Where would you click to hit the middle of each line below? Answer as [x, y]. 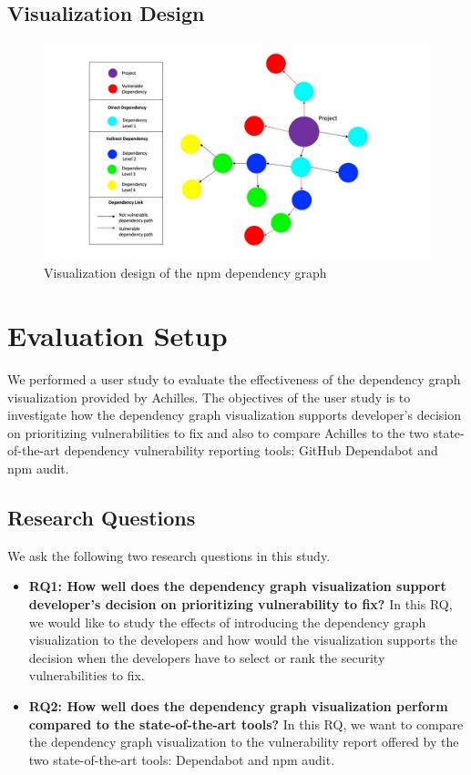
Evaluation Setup [118, 336]
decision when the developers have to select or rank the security [207, 657]
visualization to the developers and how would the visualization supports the [243, 640]
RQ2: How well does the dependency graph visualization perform [238, 705]
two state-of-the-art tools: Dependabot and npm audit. [182, 759]
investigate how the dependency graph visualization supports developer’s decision [234, 415]
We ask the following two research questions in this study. [169, 555]
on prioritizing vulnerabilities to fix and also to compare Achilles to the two [218, 432]
